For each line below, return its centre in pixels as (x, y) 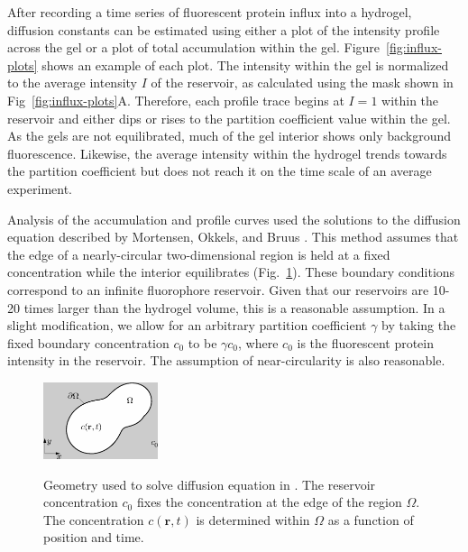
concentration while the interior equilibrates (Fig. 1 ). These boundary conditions (231, 272)
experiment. (40, 188)
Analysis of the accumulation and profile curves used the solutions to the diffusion (234, 219)
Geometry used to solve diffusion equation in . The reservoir (210, 484)
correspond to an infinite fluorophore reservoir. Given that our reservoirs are (218, 289)
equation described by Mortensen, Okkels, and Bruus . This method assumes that (233, 237)
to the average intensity (72, 83)
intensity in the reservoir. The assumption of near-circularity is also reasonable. (226, 360)
